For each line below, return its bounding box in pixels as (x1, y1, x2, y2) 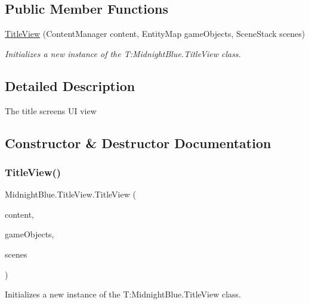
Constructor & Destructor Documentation (5, 133, 271, 152)
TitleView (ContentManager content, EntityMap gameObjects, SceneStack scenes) (5, 27, 305, 40)
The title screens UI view (5, 104, 97, 117)
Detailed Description (5, 76, 135, 95)
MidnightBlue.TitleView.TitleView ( (5, 188, 136, 200)
